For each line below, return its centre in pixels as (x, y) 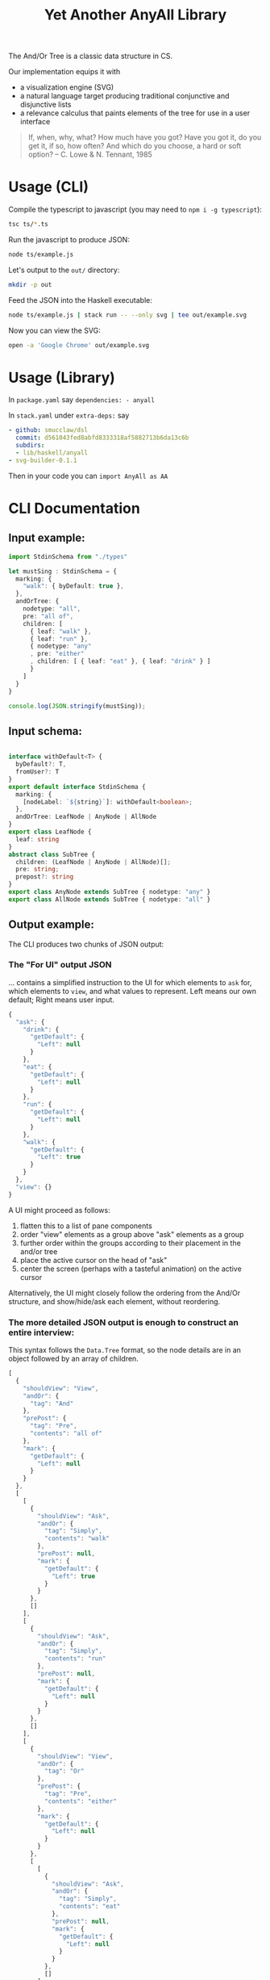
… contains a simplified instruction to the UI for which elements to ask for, (130, 982)
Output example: (51, 925)
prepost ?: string (45, 877)
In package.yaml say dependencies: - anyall (82, 400)
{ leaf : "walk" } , (60, 631)
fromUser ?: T (37, 772)
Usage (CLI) (48, 187)
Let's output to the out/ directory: (64, 270)
